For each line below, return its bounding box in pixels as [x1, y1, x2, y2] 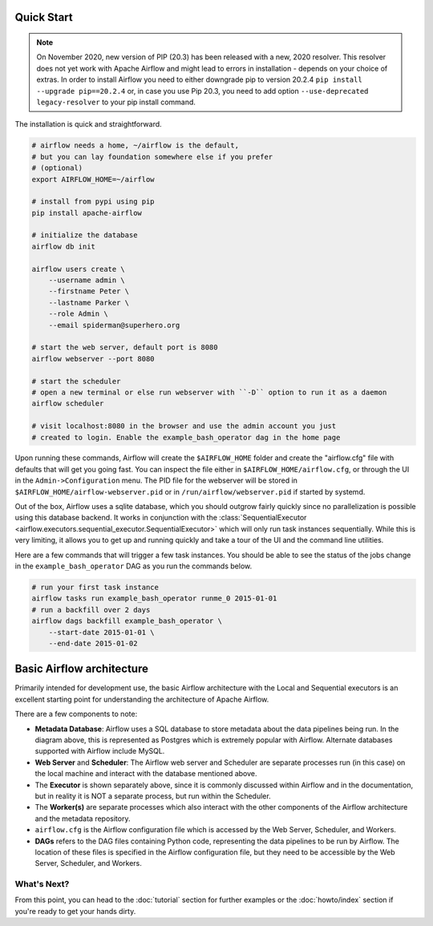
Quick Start [14, 10, 73, 24]
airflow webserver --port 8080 [31, 354, 156, 363]
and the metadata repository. [34, 814, 131, 823]
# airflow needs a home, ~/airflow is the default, [31, 141, 240, 150]
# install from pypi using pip [31, 197, 156, 206]
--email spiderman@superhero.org [48, 321, 180, 330]
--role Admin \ [48, 309, 108, 318]
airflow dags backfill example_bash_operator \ [31, 617, 222, 625]
